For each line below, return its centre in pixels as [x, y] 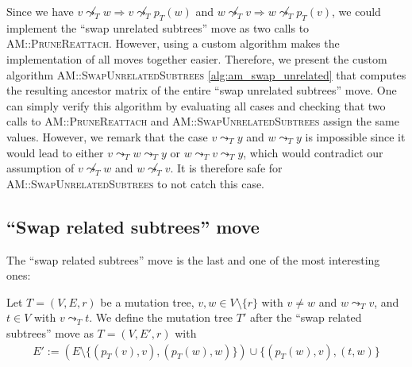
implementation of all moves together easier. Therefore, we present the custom [197, 58]
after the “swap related [306, 317]
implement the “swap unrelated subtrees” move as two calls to [158, 27]
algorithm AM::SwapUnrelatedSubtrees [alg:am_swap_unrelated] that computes [206, 74]
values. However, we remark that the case [107, 136]
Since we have [40, 11]
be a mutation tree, [147, 301]
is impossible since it [355, 136]
